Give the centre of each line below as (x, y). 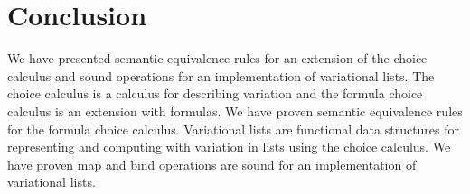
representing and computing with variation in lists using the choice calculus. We (229, 147)
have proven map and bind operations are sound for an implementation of (212, 164)
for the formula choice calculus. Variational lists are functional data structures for (234, 129)
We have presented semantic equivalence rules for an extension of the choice (217, 58)
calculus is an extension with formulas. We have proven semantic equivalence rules (235, 111)
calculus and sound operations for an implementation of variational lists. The (221, 75)
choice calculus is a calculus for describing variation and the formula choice (215, 93)
